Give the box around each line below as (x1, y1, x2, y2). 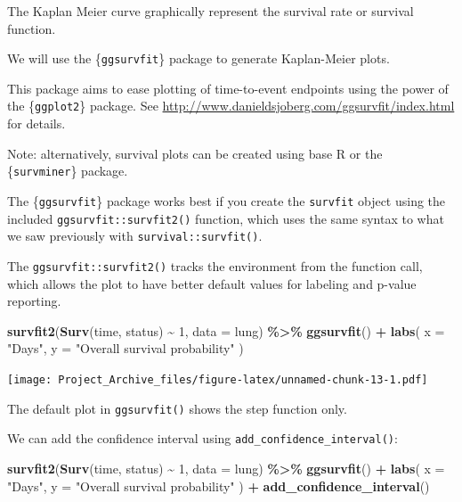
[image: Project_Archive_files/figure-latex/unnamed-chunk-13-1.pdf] (7, 373, 428, 386)
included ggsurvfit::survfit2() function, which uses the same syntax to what (7, 209, 444, 227)
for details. (7, 114, 66, 133)
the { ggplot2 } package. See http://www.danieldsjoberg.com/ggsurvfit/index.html (7, 96, 455, 115)
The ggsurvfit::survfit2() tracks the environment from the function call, (7, 256, 423, 275)
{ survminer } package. (7, 161, 128, 180)
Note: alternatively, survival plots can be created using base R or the (7, 144, 383, 162)
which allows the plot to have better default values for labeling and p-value (7, 274, 417, 292)
